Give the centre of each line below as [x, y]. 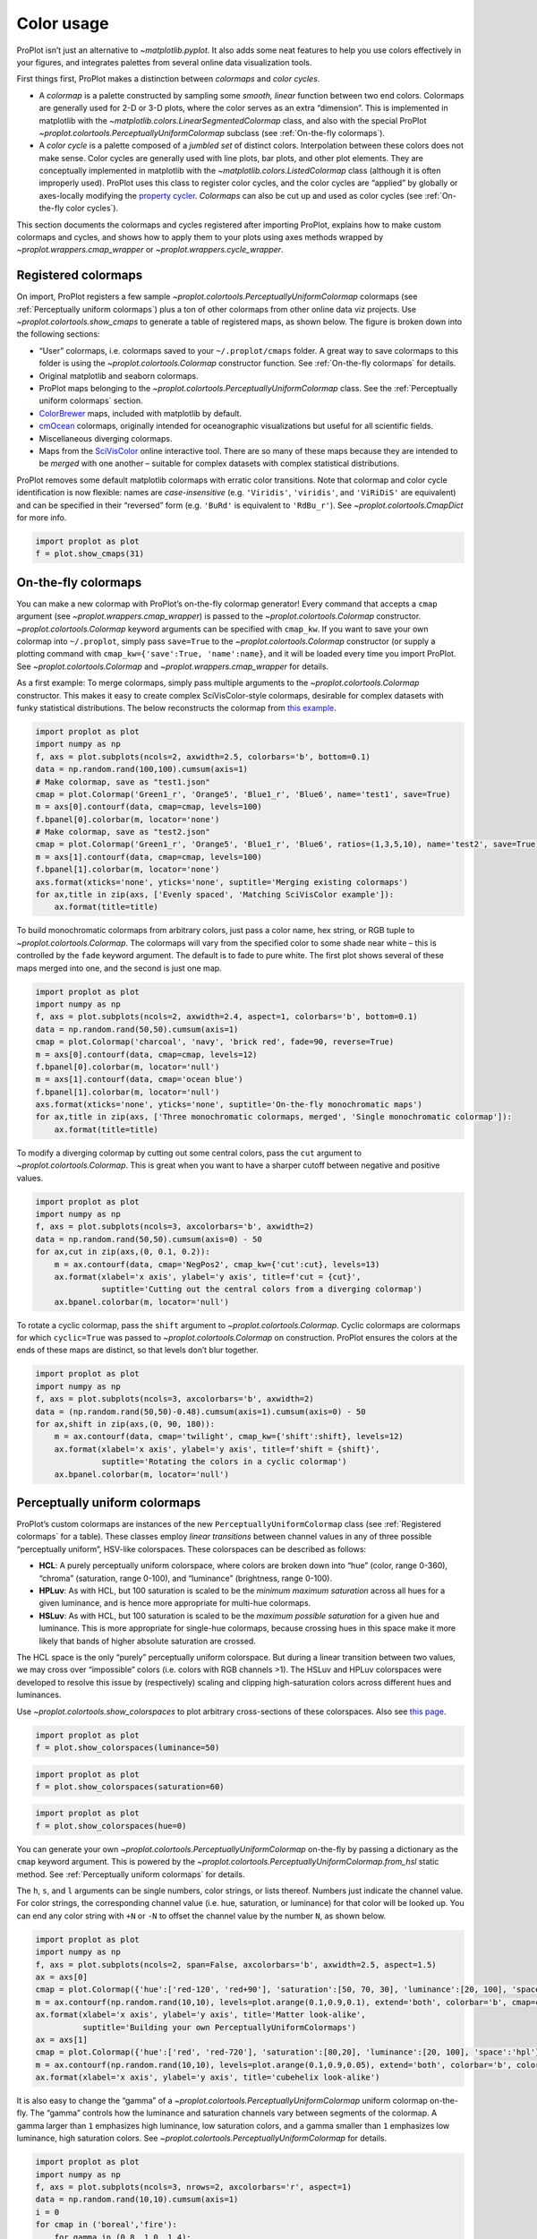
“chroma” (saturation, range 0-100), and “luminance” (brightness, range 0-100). [186, 1578]
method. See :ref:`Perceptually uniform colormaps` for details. [131, 1874]
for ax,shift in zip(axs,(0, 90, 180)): [125, 1424]
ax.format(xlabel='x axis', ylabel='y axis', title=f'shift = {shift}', [217, 1449]
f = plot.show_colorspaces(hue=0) [111, 1826]
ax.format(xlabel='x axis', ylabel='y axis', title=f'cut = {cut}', [208, 1277]
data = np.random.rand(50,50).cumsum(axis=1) [137, 1029]
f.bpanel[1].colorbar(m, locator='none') [128, 870]
